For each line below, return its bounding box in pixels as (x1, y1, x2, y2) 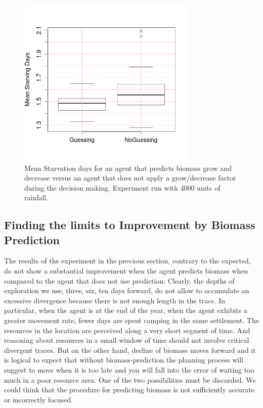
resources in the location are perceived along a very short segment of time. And (4, 325, 250, 335)
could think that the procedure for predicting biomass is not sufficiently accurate (4, 384, 254, 395)
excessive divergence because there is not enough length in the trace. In (4, 295, 226, 305)
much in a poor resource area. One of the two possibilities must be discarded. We (4, 374, 256, 385)
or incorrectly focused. (4, 394, 73, 404)
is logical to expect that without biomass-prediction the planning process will (4, 354, 243, 365)
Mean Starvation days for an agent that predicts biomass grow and (24, 162, 232, 173)
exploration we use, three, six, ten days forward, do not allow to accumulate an (4, 285, 249, 296)
